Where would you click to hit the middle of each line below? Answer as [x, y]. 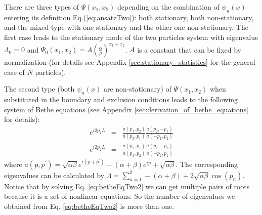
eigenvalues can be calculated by [54, 175]
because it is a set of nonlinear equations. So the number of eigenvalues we [120, 196]
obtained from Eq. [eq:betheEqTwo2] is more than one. [89, 206]
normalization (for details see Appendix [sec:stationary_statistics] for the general [130, 62]
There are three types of [41, 7]
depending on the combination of [168, 7]
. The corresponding [207, 164]
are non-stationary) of [137, 89]
